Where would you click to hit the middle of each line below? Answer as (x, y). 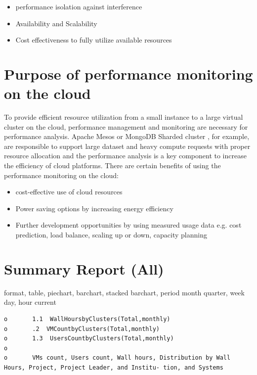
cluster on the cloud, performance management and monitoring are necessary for (126, 126)
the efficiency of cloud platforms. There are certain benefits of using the (112, 165)
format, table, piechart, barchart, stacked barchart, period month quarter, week (124, 292)
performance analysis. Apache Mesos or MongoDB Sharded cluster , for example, (127, 136)
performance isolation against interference (79, 6)
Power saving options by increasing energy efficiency (94, 208)
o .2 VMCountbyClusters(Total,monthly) (82, 329)
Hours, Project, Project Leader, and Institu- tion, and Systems (114, 367)
